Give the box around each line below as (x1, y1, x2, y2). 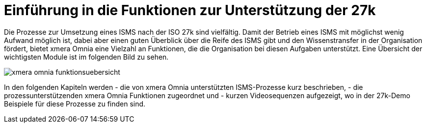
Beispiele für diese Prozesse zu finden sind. (4, 99, 146, 108)
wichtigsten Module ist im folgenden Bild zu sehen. (4, 52, 169, 61)
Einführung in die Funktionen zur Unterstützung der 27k (4, 2, 376, 19)
